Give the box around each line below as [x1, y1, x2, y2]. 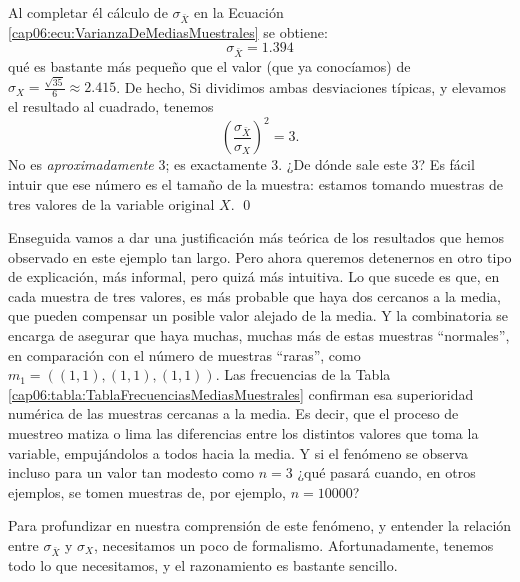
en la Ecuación [194, 2, 284, 22]
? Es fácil [418, 154, 475, 175]
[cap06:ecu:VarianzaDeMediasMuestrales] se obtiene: [8, 21, 328, 42]
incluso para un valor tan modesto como [8, 462, 255, 483]
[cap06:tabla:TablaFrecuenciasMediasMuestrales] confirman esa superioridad [8, 383, 474, 404]
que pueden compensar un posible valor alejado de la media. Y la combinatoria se [8, 305, 509, 326]
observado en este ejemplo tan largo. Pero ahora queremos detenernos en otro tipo [8, 246, 512, 267]
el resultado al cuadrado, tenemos [8, 96, 214, 117]
